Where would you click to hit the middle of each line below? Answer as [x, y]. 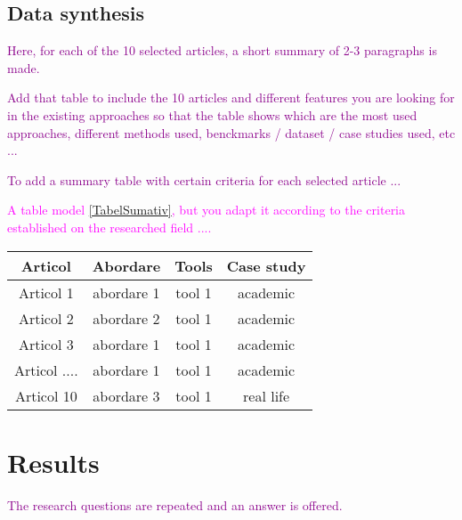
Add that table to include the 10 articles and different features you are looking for [231, 97]
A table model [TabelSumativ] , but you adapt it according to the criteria [207, 210]
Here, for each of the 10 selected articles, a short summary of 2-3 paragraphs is [222, 50]
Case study [266, 265]
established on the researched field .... [109, 227]
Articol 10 [46, 395]
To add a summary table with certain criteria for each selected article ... [204, 179]
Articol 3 [46, 344]
